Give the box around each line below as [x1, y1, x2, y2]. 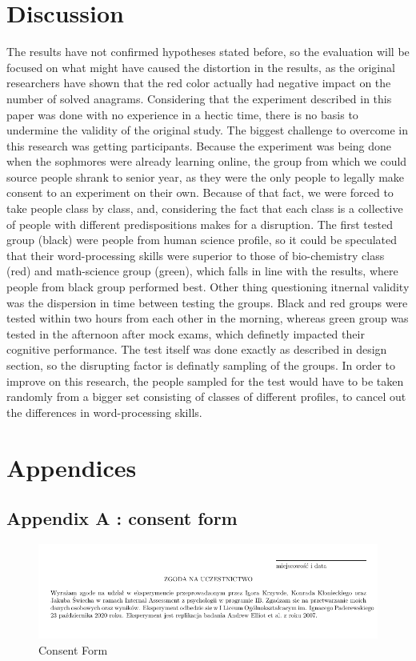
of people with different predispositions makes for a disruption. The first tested [6, 215, 393, 232]
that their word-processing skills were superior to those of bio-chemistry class [6, 246, 385, 263]
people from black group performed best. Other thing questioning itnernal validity [6, 278, 410, 295]
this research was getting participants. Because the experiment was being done [6, 137, 392, 154]
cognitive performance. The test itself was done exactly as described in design [6, 341, 387, 358]
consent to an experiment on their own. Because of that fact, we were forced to [6, 184, 394, 201]
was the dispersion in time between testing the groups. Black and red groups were [6, 294, 408, 310]
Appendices [6, 451, 137, 483]
